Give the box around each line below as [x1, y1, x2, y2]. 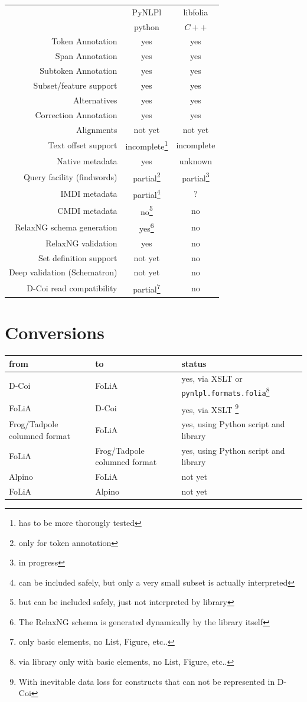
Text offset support [48, 139, 117, 151]
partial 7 [133, 281, 161, 295]
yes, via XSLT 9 [181, 401, 239, 415]
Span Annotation [55, 50, 117, 62]
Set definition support [38, 251, 117, 264]
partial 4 [133, 187, 161, 200]
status [181, 357, 207, 369]
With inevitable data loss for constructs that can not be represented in [18, 675, 275, 687]
